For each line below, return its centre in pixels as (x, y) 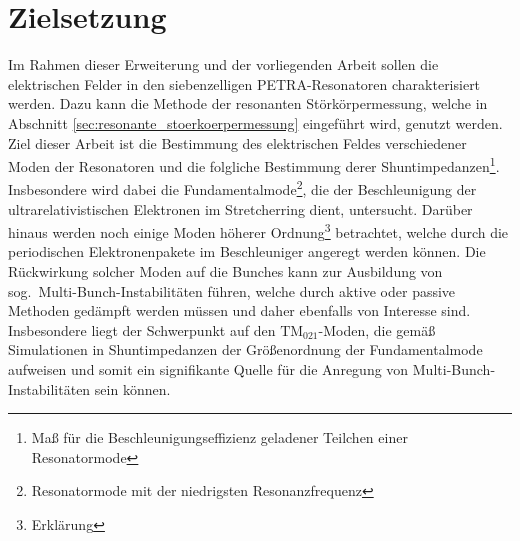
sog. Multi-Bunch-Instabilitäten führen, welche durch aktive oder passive (232, 290)
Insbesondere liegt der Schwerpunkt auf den (142, 329)
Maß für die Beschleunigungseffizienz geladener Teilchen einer (219, 437)
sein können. (132, 388)
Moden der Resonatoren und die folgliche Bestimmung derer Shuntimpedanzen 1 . (254, 164)
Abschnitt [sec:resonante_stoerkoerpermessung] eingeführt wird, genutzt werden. (255, 122)
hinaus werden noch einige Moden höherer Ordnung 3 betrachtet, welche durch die (258, 230)
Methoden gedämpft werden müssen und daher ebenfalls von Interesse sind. (239, 310)
